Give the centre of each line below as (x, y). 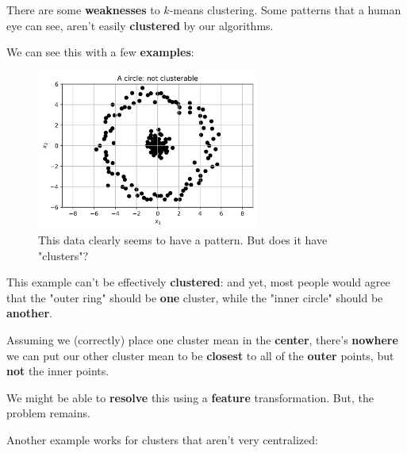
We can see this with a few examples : (100, 52)
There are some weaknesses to (83, 10)
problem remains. (48, 413)
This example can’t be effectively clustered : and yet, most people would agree (198, 282)
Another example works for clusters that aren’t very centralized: (162, 439)
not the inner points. (58, 371)
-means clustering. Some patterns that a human (285, 10)
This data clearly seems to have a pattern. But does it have (183, 239)
